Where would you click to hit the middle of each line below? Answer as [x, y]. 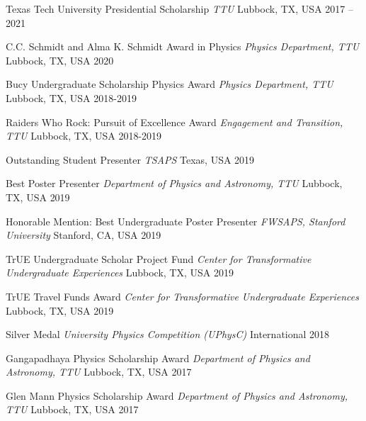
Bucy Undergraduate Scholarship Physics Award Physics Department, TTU [170, 84]
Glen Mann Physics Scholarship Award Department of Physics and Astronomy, [177, 395]
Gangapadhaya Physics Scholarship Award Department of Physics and [158, 358]
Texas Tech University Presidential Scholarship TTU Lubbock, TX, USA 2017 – [179, 9]
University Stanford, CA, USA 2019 [84, 235]
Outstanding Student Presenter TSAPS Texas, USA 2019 [130, 159]
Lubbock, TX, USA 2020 [60, 60]
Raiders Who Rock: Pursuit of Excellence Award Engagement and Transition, [175, 122]
